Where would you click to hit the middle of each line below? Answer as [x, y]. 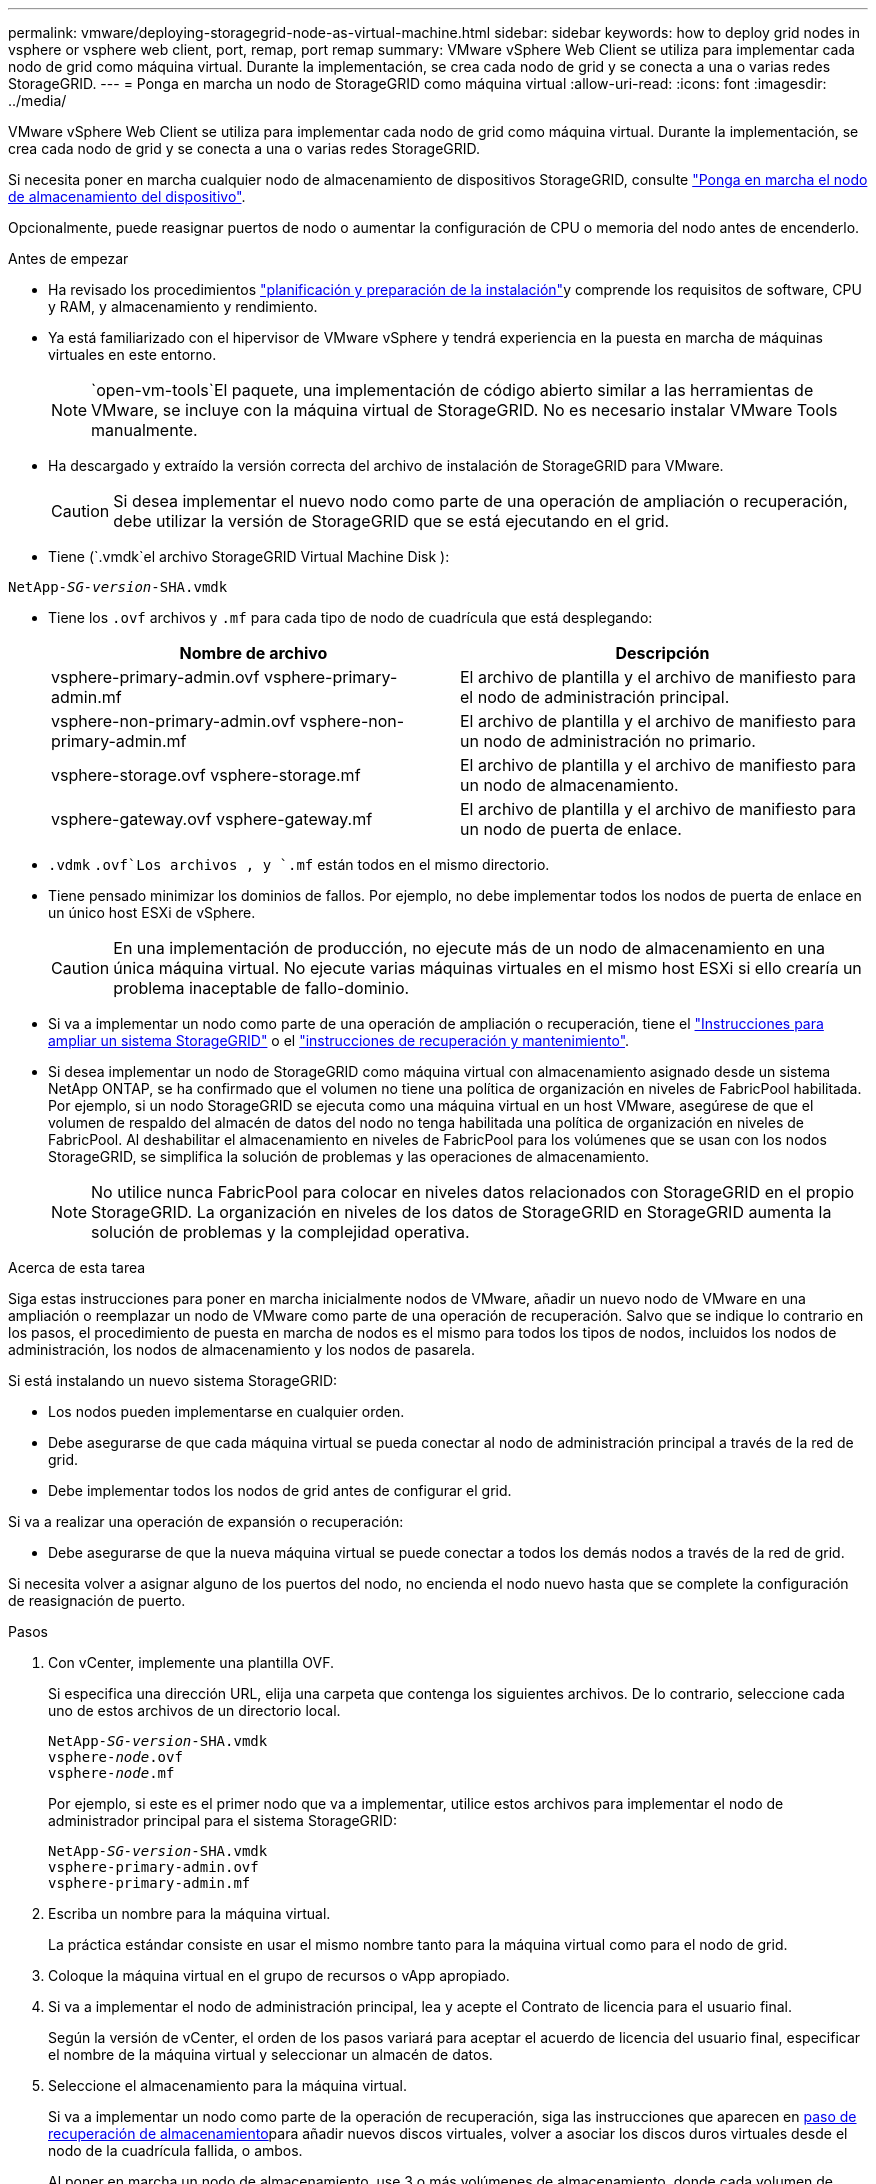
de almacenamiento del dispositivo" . [127, 196]
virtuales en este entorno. [132, 354]
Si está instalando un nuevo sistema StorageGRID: [173, 1380]
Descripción [662, 653]
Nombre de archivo [253, 653]
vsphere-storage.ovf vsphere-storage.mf [206, 775]
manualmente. [144, 430]
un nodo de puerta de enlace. [571, 829]
